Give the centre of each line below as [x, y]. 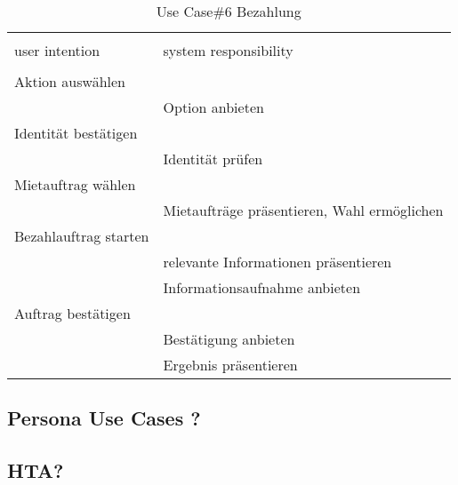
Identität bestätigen [76, 133]
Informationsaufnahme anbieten [262, 287]
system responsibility [228, 50]
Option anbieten [213, 107]
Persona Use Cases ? [104, 418]
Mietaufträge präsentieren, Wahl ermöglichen [303, 210]
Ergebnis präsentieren [230, 365]
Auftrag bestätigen [72, 313]
